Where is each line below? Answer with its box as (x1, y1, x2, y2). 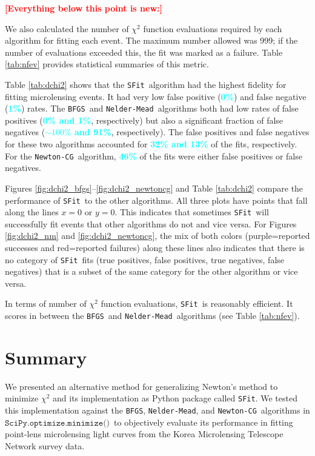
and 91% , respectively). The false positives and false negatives (75, 126, 310, 138)
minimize (5, 392, 39, 404)
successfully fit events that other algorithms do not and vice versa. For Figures (5, 217, 297, 230)
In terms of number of (5, 297, 87, 310)
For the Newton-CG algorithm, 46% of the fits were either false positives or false (5, 149, 302, 162)
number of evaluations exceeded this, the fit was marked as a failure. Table (5, 45, 283, 58)
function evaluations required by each (143, 22, 282, 35)
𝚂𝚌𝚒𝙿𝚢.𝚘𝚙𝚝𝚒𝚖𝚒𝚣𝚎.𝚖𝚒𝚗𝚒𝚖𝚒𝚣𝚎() (5, 418, 110, 428)
